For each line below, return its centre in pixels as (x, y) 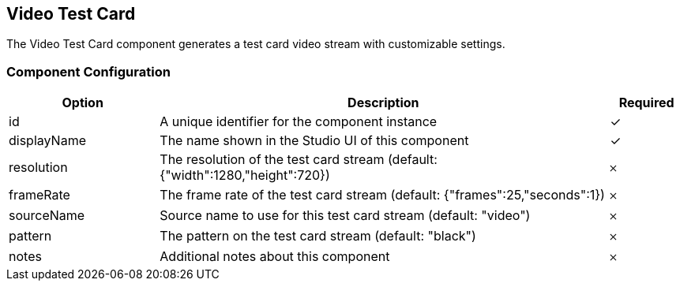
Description (383, 103)
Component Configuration (88, 71)
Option (83, 103)
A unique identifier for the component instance (299, 122)
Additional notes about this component (275, 257)
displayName (47, 141)
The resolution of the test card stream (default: (299, 160)
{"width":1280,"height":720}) (245, 175)
